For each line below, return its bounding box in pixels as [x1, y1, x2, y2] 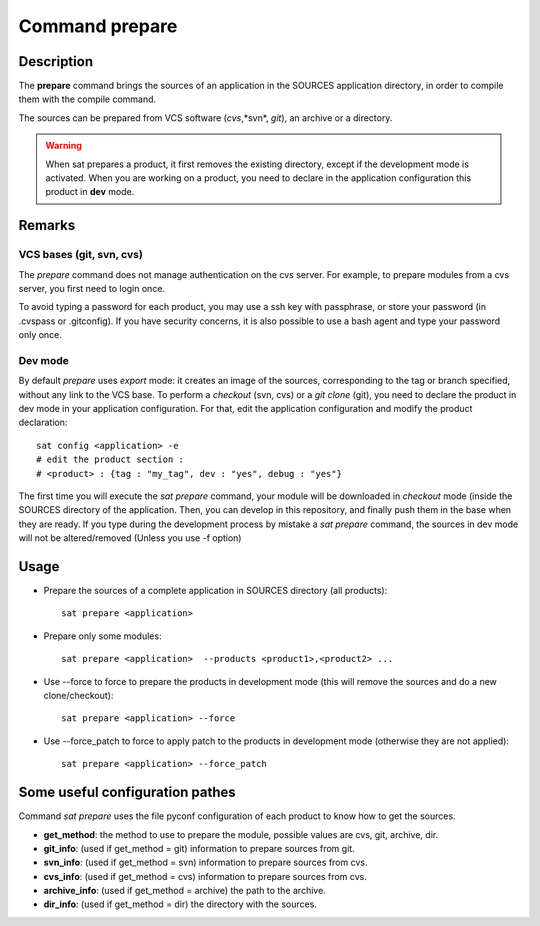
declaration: [18, 416, 68, 429]
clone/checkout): [43, 690, 114, 702]
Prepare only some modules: [43, 630, 162, 642]
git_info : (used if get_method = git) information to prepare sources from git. [43, 842, 355, 854]
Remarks [18, 217, 76, 234]
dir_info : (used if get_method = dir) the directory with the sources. [43, 898, 317, 910]
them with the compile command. [18, 93, 157, 105]
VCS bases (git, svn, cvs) [18, 248, 144, 262]
